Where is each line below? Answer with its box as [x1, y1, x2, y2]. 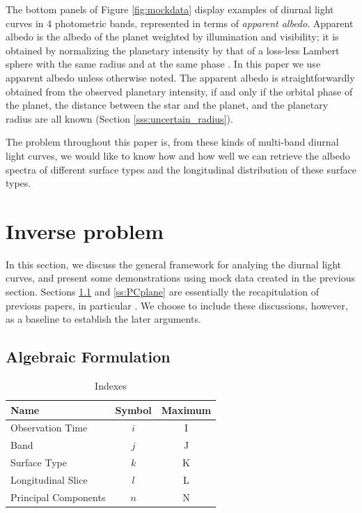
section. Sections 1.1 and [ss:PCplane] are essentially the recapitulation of [6, 284, 319, 299]
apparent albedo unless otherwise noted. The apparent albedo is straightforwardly [6, 70, 355, 84]
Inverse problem [6, 216, 164, 245]
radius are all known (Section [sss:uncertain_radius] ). [6, 111, 233, 125]
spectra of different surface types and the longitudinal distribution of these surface [6, 162, 356, 176]
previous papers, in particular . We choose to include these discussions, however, [6, 298, 348, 312]
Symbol [115, 402, 152, 417]
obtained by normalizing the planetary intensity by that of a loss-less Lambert [6, 43, 340, 57]
